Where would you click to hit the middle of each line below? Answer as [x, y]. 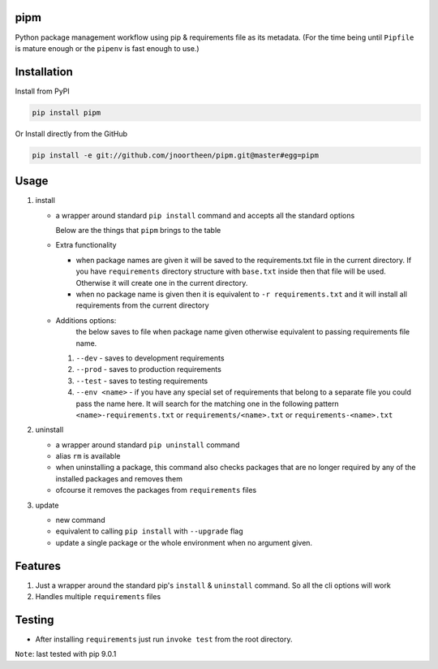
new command [80, 520]
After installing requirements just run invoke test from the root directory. [164, 639]
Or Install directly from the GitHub [71, 133]
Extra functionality [86, 245]
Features [38, 565]
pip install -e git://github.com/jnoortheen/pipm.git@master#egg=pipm [176, 155]
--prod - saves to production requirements [149, 369]
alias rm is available [88, 456]
